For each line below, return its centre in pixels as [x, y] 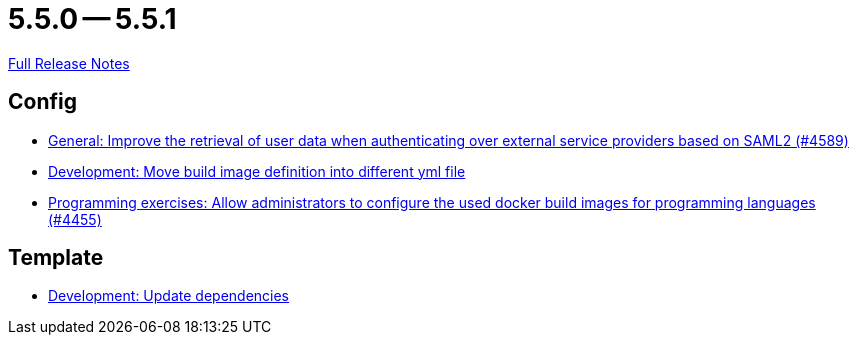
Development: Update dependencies [169, 296]
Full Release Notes [69, 63]
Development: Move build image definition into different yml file [257, 171]
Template [56, 258]
